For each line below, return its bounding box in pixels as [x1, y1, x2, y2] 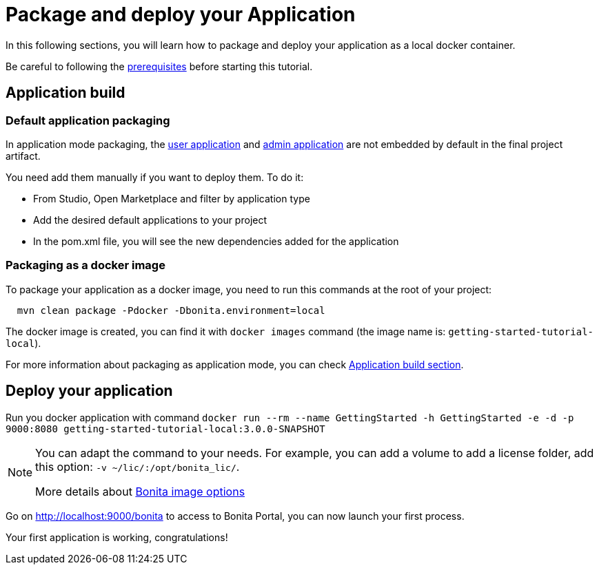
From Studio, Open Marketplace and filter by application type [33, 192, 310, 204]
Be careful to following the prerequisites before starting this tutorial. [6, 60, 313, 72]
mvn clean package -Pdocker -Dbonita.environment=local [17, 304, 325, 316]
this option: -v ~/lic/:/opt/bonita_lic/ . [35, 459, 240, 474]
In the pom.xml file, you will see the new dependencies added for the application [33, 235, 399, 247]
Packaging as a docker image [6, 258, 165, 273]
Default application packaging [6, 113, 170, 127]
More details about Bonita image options [35, 484, 245, 498]
